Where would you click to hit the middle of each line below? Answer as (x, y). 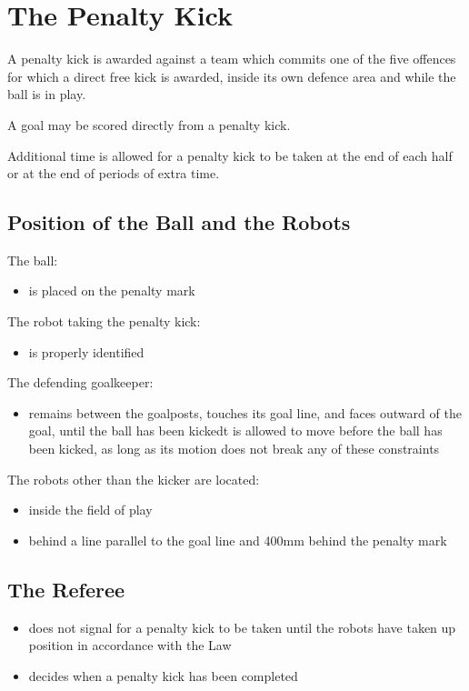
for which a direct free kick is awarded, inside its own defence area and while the (232, 76)
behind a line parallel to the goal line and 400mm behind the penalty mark (238, 540)
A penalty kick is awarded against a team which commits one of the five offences (232, 59)
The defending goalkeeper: (80, 382)
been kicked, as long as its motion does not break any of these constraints (234, 449)
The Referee (66, 589)
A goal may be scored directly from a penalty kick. (149, 124)
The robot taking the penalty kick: (104, 321)
